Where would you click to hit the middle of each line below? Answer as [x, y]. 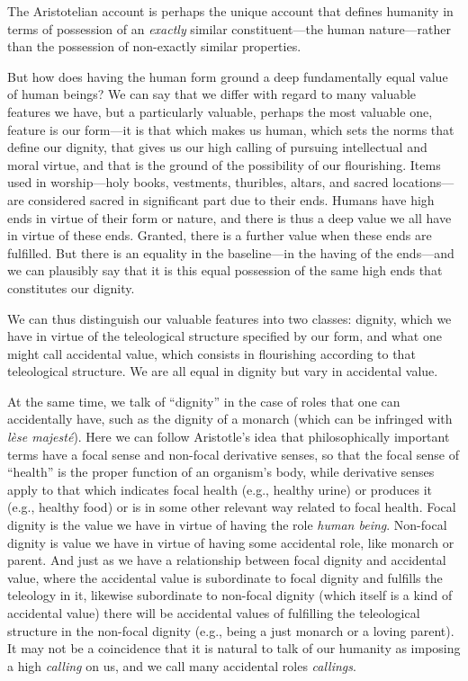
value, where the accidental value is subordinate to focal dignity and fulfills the [225, 577]
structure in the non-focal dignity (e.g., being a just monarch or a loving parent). [231, 630]
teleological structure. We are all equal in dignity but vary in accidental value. [223, 371]
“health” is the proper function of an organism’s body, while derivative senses [221, 472]
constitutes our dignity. [71, 287]
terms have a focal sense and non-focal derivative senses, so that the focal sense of [233, 454]
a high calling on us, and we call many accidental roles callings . [182, 665]
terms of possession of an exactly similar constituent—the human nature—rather [229, 28]
